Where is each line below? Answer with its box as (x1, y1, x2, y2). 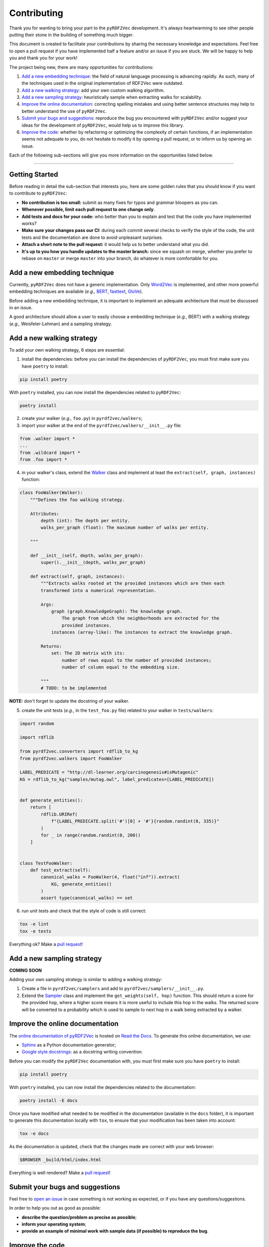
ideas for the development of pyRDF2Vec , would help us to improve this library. (21, 122, 184, 128)
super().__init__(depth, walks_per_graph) (40, 560, 146, 566)
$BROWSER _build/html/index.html (19, 1157, 102, 1163)
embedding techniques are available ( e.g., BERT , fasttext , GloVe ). (9, 288, 143, 294)
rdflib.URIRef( (40, 811, 78, 817)
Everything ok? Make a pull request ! (9, 941, 83, 947)
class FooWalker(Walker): (19, 490, 83, 496)
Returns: (40, 643, 62, 649)
